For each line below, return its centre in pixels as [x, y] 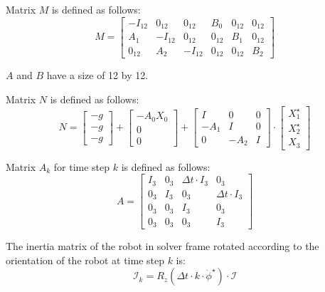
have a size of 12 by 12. [97, 75]
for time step [82, 166]
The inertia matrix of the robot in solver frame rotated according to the [162, 246]
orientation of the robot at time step [85, 260]
